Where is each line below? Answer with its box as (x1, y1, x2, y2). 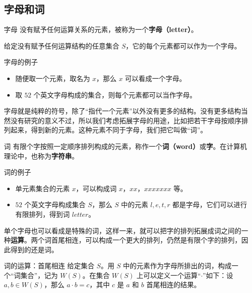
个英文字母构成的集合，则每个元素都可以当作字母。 (33, 89, 197, 99)
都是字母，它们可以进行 (172, 199, 247, 210)
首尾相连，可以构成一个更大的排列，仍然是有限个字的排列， (51, 235, 241, 245)
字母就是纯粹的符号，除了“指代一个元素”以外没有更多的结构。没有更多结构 (4, 106, 241, 116)
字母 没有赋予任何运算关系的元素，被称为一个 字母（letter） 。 (4, 24, 198, 34)
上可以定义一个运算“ (136, 270, 201, 280)
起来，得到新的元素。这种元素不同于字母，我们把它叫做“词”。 (10, 125, 207, 135)
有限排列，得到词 (15, 209, 70, 219)
